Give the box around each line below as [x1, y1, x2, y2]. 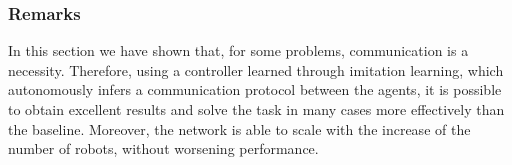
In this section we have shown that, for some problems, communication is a [8, 40, 469, 61]
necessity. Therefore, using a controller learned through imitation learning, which [8, 59, 504, 80]
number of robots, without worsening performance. [8, 138, 319, 159]
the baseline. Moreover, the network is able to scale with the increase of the [8, 118, 471, 139]
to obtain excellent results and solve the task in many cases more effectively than [8, 99, 505, 119]
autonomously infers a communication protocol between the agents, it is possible [8, 79, 502, 100]
